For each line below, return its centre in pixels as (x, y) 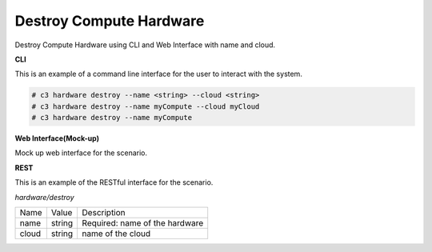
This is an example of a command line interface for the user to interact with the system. (159, 74)
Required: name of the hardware (143, 223)
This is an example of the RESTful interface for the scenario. (114, 182)
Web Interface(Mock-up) (57, 138)
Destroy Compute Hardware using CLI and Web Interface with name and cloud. (145, 45)
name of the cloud (116, 234)
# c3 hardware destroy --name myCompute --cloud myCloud (146, 106)
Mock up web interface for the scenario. (81, 153)
